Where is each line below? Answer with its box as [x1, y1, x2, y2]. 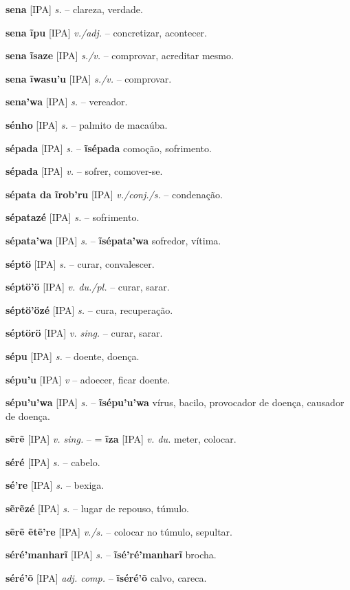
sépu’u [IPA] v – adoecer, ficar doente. [6, 372, 171, 386]
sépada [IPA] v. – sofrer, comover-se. [6, 164, 163, 178]
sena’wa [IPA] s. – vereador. [6, 94, 128, 109]
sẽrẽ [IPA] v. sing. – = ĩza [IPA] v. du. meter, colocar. [6, 432, 237, 446]
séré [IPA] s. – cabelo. [6, 454, 100, 469]
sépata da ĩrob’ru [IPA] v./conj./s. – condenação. [6, 187, 223, 201]
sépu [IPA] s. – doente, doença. [6, 348, 140, 363]
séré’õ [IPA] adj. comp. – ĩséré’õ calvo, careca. [6, 570, 207, 584]
